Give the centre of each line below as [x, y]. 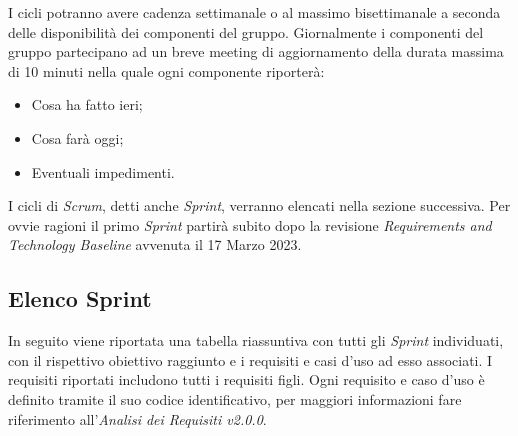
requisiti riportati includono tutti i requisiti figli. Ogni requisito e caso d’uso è [246, 379]
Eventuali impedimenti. [103, 171]
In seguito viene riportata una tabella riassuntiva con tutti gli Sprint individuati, [256, 340]
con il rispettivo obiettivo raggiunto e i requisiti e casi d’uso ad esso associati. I [250, 359]
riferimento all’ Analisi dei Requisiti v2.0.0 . [137, 418]
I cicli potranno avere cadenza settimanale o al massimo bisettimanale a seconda [254, 12]
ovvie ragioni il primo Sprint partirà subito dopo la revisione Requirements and [250, 224]
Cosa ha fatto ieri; [87, 104]
